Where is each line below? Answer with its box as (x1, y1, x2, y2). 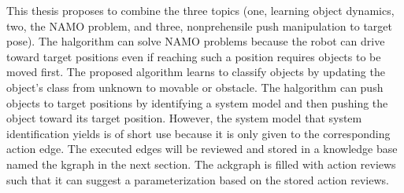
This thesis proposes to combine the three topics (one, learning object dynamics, (6, 2, 395, 18)
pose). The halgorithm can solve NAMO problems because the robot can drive (6, 33, 385, 49)
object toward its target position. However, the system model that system (6, 110, 362, 126)
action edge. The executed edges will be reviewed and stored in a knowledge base (6, 140, 398, 157)
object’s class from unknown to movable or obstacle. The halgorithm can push (6, 78, 384, 95)
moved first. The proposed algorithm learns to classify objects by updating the (6, 64, 385, 80)
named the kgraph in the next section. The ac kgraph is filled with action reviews (6, 155, 396, 172)
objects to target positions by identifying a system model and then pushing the (6, 94, 388, 111)
